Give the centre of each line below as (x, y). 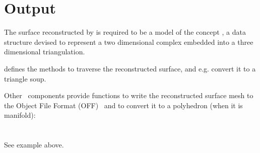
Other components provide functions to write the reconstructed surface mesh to (129, 95)
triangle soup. (25, 78)
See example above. (34, 145)
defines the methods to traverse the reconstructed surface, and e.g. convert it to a (130, 68)
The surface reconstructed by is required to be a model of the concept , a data (125, 32)
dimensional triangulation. (45, 52)
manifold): (20, 115)
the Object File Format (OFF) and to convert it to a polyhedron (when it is (123, 105)
